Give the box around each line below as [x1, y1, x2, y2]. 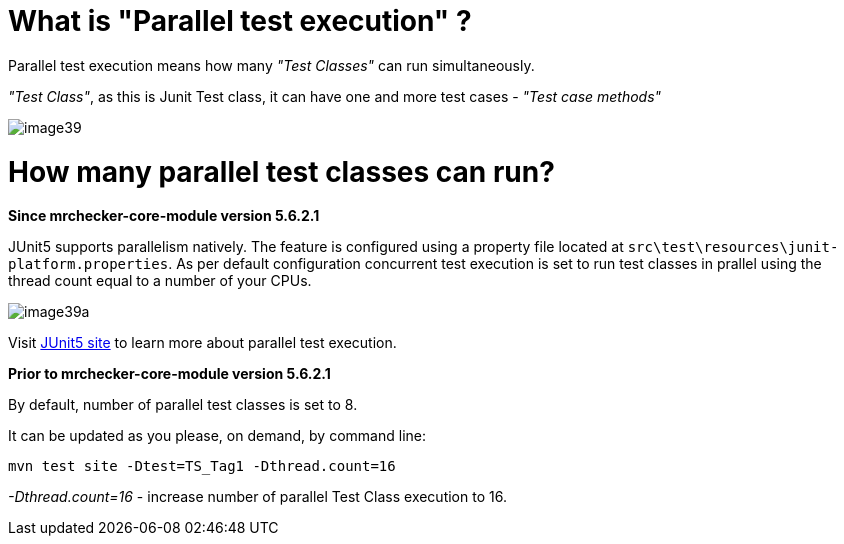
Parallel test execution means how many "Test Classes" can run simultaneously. [8, 56, 535, 74]
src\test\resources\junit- [627, 239, 839, 256]
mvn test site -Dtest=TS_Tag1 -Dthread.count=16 [8, 458, 396, 475]
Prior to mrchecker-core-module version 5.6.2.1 [8, 365, 331, 383]
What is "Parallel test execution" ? [8, 4, 472, 38]
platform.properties [8, 256, 169, 273]
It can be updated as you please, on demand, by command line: [8, 427, 426, 445]
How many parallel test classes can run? [8, 154, 555, 189]
